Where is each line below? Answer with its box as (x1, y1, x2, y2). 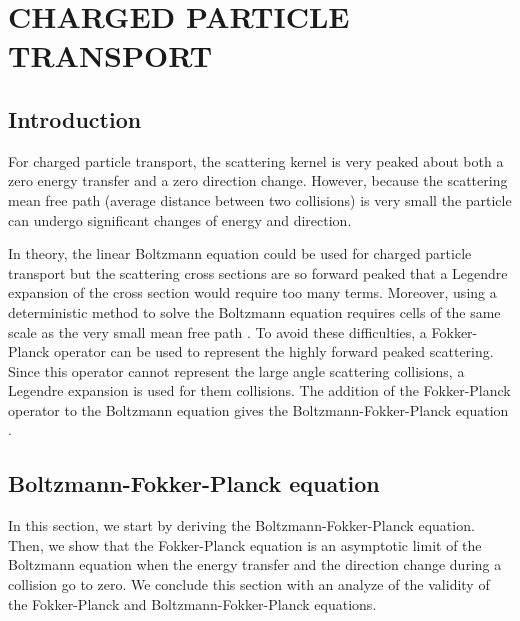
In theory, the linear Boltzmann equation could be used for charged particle (8, 243, 472, 264)
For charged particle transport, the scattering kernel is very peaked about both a (8, 150, 504, 171)
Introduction (8, 103, 142, 134)
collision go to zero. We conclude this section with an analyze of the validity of (8, 574, 490, 595)
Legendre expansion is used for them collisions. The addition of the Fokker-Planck (8, 380, 511, 401)
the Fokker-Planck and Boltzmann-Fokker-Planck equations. (8, 593, 377, 614)
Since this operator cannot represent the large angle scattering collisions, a (8, 360, 465, 381)
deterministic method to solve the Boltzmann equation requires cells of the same (8, 301, 501, 322)
